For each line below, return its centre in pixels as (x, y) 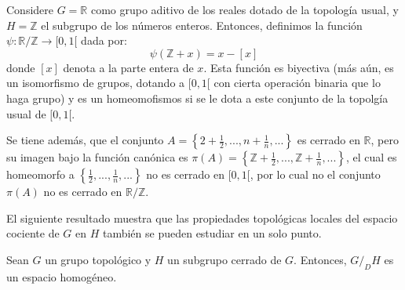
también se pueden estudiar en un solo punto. (212, 233)
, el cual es (371, 157)
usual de (26, 113)
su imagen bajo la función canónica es (97, 157)
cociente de (33, 233)
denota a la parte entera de (128, 67)
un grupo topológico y (98, 259)
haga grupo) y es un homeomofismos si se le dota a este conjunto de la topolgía (197, 98)
